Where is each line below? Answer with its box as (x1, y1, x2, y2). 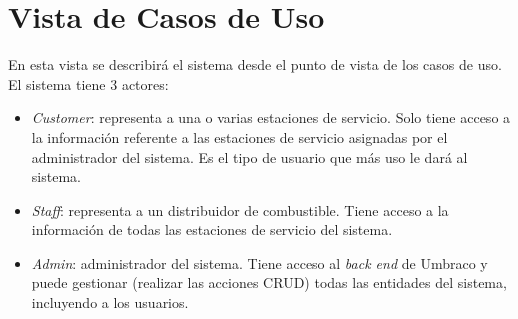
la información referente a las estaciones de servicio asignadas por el (31, 126, 448, 147)
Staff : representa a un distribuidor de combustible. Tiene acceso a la (31, 199, 449, 220)
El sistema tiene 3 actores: (8, 73, 169, 94)
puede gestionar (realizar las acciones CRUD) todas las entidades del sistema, (31, 272, 507, 293)
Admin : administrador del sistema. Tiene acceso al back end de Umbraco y (31, 252, 488, 273)
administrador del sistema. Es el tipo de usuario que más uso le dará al (31, 146, 468, 167)
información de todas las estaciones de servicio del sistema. (31, 219, 393, 240)
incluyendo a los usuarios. (31, 292, 189, 313)
